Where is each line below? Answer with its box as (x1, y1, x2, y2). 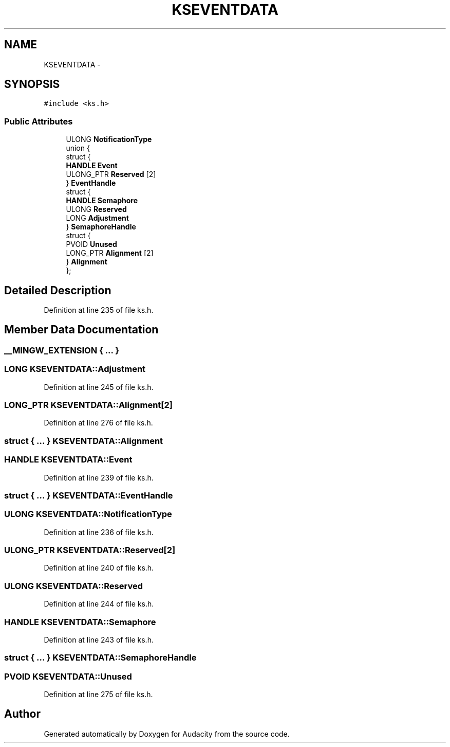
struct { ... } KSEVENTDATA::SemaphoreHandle (4, 652, 197, 663)
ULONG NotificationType (66, 135, 152, 144)
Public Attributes (4, 116, 73, 127)
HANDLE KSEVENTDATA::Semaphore (4, 616, 156, 627)
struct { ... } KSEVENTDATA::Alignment (4, 435, 163, 446)
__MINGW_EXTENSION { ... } (4, 345, 119, 355)
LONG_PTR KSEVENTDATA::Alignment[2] (4, 400, 173, 410)
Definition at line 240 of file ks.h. (44, 563, 154, 573)
